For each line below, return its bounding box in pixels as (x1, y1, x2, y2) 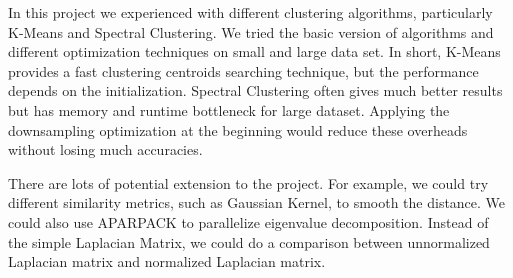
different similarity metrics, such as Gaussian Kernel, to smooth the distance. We (8, 192, 506, 213)
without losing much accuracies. (8, 139, 203, 160)
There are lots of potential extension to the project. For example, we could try (8, 172, 489, 193)
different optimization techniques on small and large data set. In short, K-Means (8, 41, 501, 62)
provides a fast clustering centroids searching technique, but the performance (8, 60, 479, 81)
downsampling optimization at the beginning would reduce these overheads (8, 119, 468, 140)
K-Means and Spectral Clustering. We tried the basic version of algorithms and (8, 21, 494, 42)
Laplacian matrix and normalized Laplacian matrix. (8, 251, 326, 272)
